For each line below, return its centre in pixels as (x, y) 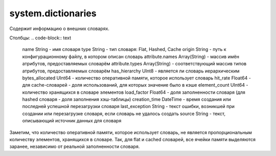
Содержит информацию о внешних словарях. (60, 29)
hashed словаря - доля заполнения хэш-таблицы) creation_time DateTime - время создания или (126, 99)
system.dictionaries (53, 13)
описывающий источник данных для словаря (72, 121)
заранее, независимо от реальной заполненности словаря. (75, 147)
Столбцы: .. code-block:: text (40, 38)
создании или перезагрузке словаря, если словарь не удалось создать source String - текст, (124, 113)
